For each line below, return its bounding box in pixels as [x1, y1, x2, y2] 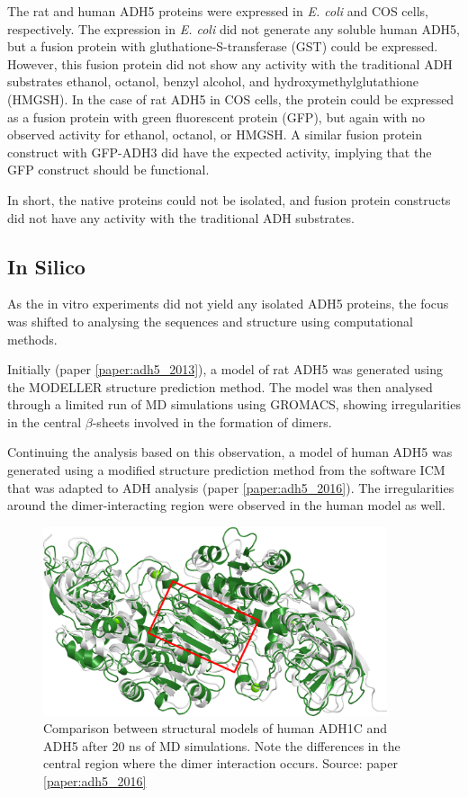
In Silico [7, 252, 85, 280]
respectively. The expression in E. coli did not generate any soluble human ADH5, [7, 19, 460, 38]
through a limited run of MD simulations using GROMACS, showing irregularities [7, 395, 461, 414]
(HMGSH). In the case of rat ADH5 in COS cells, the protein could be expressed [7, 89, 454, 108]
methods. [7, 329, 58, 348]
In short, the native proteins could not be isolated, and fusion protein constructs [7, 190, 451, 209]
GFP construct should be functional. [7, 160, 210, 179]
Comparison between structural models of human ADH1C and [43, 719, 388, 738]
